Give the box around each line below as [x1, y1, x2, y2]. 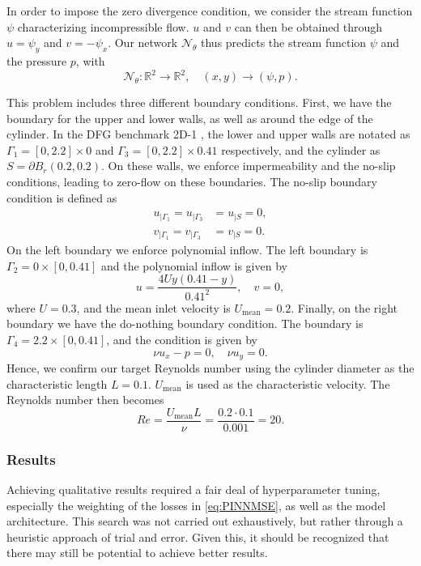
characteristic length [6, 375, 108, 392]
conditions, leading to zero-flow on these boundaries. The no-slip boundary [6, 173, 377, 190]
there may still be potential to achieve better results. [6, 544, 268, 561]
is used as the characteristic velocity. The [185, 375, 390, 392]
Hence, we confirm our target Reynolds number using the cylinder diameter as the [6, 360, 415, 377]
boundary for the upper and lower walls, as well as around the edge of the [6, 109, 373, 126]
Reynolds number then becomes [6, 391, 164, 408]
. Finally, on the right [291, 299, 398, 316]
